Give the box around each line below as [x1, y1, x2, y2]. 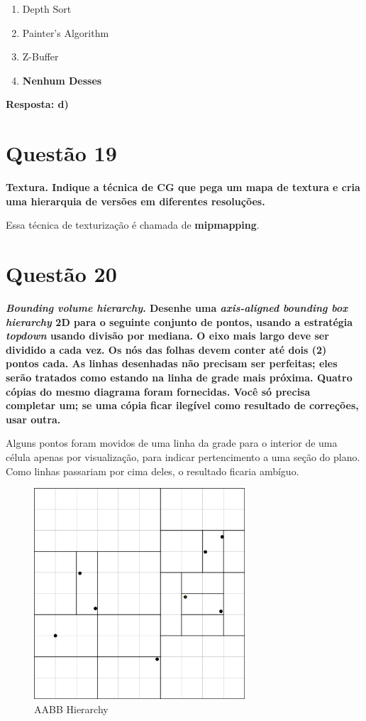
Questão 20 [6, 259, 117, 288]
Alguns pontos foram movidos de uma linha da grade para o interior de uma [6, 435, 338, 450]
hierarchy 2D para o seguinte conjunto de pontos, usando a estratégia [6, 314, 353, 329]
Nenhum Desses [22, 72, 102, 87]
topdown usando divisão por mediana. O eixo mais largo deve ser [6, 328, 329, 343]
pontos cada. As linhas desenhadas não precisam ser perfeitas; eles [6, 356, 338, 371]
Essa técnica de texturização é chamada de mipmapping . [6, 217, 260, 232]
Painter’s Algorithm [22, 25, 109, 40]
